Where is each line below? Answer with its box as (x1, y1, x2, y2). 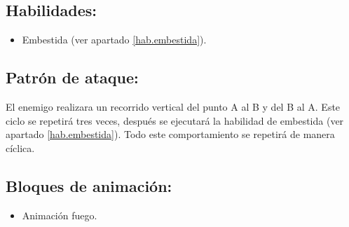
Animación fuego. (22, 207, 97, 222)
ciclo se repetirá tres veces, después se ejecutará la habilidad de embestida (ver (6, 113, 344, 128)
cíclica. (6, 140, 35, 155)
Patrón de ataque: (6, 67, 139, 88)
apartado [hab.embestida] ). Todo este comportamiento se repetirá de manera (6, 127, 335, 142)
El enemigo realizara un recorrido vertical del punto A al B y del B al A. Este (6, 99, 341, 113)
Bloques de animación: (6, 174, 172, 196)
